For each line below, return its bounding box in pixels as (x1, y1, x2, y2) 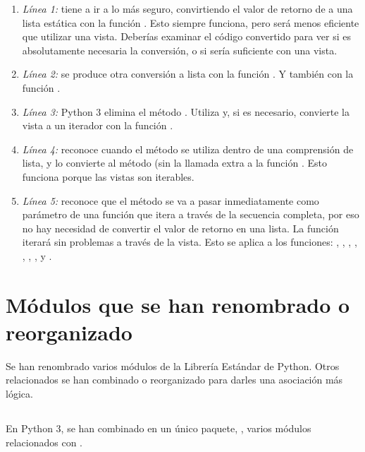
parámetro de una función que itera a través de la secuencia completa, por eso (22, 207, 359, 222)
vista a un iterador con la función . (22, 118, 173, 133)
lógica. (6, 386, 33, 400)
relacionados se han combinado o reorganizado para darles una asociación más (6, 372, 343, 387)
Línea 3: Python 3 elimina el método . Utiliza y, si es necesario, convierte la (22, 104, 349, 119)
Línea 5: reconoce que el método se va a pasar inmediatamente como (22, 193, 319, 208)
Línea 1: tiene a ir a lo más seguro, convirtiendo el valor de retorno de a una (22, 1, 353, 16)
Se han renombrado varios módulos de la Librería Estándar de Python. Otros (6, 358, 340, 373)
